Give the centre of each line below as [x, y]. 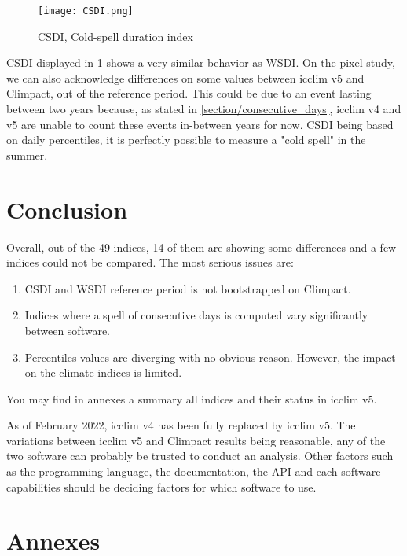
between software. [68, 330]
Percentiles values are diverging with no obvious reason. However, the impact [210, 357]
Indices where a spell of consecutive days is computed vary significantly [196, 315]
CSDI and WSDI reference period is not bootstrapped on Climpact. [188, 288]
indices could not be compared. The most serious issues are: [150, 262]
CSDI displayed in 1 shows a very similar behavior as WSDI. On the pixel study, [201, 63]
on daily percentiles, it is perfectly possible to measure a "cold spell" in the [186, 140]
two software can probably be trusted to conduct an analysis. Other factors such [200, 456]
